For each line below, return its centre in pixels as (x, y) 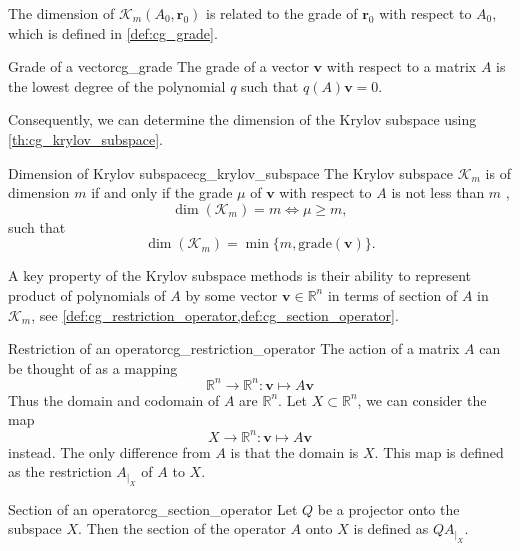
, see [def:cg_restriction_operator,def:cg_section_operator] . (215, 314)
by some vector (231, 294)
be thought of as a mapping (93, 367)
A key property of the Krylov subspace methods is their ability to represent (240, 275)
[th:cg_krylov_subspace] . (86, 138)
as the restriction (60, 471)
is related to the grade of (282, 13)
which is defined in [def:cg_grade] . (113, 32)
